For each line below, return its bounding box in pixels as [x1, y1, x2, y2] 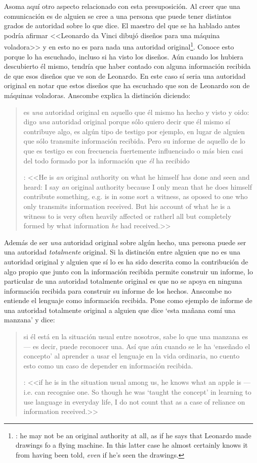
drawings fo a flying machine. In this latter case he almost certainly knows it [15, 440, 248, 450]
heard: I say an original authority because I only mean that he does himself [23, 181, 252, 192]
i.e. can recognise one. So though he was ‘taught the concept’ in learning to [23, 387, 252, 397]
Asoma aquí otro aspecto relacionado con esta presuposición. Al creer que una [4, 1, 241, 11]
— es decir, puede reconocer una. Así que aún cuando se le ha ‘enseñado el [23, 341, 250, 351]
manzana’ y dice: [4, 314, 55, 325]
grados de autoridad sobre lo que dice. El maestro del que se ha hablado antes [4, 20, 240, 31]
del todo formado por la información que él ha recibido [23, 155, 190, 165]
